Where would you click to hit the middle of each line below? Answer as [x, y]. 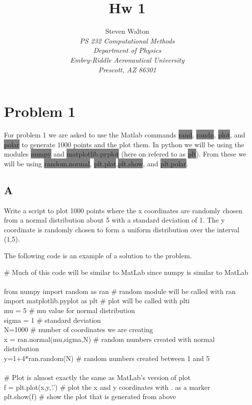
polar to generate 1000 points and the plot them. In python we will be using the [124, 144]
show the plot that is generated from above [111, 396]
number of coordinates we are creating [96, 329]
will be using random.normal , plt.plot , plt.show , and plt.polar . [96, 163]
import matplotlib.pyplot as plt [51, 301]
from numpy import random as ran [57, 291]
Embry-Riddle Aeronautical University [127, 59]
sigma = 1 [19, 320]
